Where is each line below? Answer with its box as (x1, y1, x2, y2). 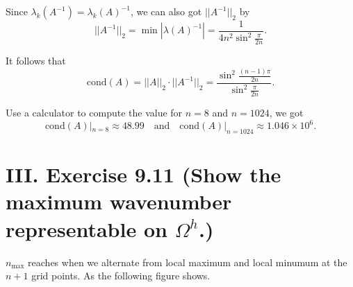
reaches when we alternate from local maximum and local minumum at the (28, 254, 347, 269)
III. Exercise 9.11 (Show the (6, 160, 281, 189)
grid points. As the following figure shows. (31, 268, 211, 283)
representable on (6, 214, 167, 243)
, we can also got (130, 4, 202, 18)
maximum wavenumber (6, 187, 232, 216)
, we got (269, 105, 304, 120)
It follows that (6, 53, 66, 68)
